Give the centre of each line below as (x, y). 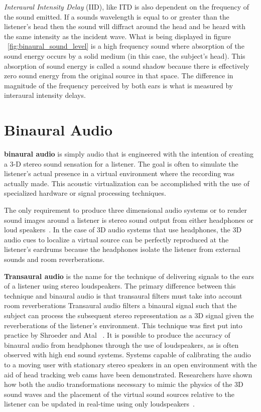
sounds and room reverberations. (54, 259)
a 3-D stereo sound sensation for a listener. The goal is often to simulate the (121, 163)
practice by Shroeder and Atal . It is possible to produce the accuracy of (117, 335)
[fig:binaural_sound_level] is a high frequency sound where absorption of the (126, 46)
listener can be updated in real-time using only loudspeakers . (100, 404)
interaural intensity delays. (45, 95)
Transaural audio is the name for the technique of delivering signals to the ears (129, 276)
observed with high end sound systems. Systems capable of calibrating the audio (127, 355)
